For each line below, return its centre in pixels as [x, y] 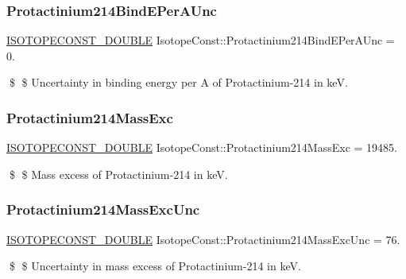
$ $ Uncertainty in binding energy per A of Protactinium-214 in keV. [178, 82]
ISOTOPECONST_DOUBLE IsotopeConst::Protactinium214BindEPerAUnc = [201, 40]
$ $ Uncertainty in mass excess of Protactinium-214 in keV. [155, 266]
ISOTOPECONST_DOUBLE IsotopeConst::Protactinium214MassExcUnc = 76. [203, 239]
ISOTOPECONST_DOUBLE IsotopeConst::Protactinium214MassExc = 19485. [202, 147]
